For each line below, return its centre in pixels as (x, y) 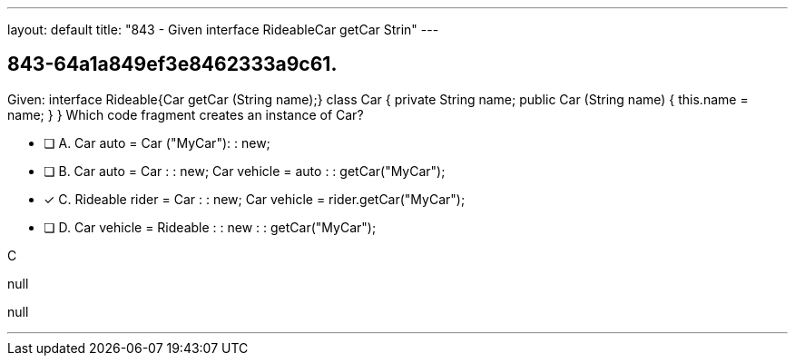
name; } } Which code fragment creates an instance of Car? (186, 114)
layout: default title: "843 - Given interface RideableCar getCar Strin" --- (223, 29)
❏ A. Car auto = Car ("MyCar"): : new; (157, 142)
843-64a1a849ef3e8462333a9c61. (172, 64)
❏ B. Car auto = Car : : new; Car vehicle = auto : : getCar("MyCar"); (245, 171)
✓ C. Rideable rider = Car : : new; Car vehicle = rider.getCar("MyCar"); (255, 199)
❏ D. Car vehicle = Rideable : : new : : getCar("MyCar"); (210, 227)
